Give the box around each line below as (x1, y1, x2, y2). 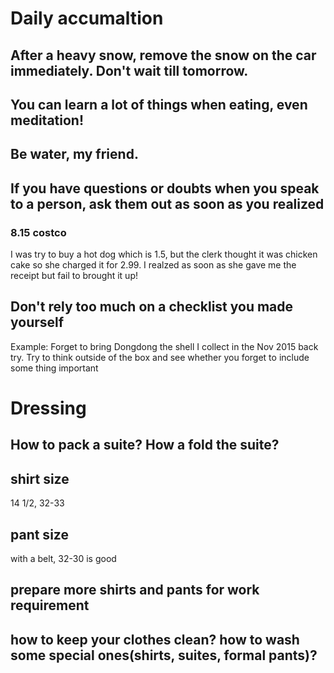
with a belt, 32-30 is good (10, 553, 117, 565)
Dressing (10, 397, 87, 420)
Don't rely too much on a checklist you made (10, 298, 294, 316)
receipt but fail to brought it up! (10, 270, 138, 282)
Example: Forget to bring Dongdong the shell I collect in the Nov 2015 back (10, 340, 319, 352)
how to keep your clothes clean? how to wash (10, 631, 300, 648)
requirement (10, 597, 90, 614)
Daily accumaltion (10, 7, 164, 30)
